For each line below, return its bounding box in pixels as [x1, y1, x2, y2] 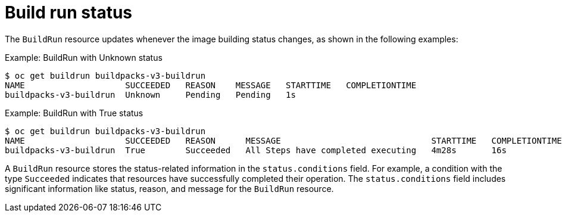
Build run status [5, 2, 133, 23]
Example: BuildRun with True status [5, 107, 143, 118]
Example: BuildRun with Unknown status [5, 52, 163, 63]
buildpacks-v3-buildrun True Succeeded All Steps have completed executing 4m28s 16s [5, 145, 507, 155]
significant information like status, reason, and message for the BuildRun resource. [5, 183, 334, 194]
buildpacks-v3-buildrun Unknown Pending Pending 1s [5, 89, 296, 100]
